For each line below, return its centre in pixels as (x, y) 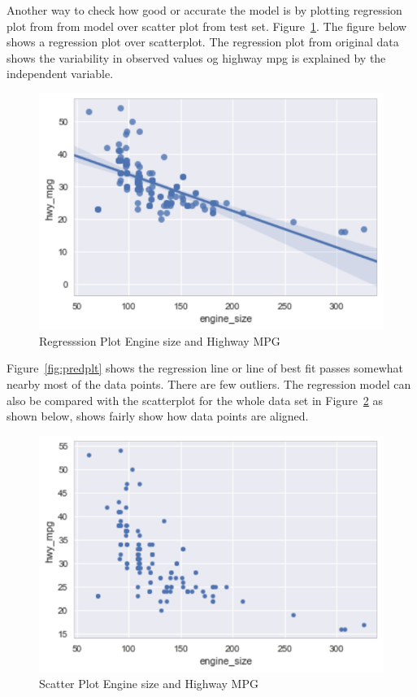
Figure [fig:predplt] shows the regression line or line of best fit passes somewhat (205, 368)
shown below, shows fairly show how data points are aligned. (158, 416)
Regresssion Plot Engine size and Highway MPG (160, 340)
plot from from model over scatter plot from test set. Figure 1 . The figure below (207, 26)
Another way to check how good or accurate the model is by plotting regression (204, 10)
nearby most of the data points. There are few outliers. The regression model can (209, 384)
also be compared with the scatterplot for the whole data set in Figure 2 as (195, 400)
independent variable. (60, 74)
